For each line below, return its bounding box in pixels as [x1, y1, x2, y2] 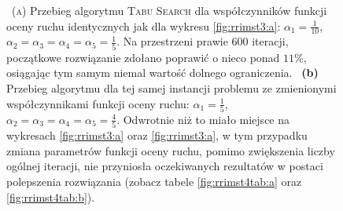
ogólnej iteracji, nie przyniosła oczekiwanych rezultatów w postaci [6, 158, 323, 174]
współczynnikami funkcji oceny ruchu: [6, 95, 190, 111]
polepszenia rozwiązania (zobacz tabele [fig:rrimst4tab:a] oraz [6, 173, 302, 189]
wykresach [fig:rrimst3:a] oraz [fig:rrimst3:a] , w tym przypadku [6, 127, 308, 144]
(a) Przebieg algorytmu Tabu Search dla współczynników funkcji [12, 2, 327, 18]
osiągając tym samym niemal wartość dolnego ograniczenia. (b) [6, 64, 319, 81]
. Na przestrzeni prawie [116, 33, 228, 49]
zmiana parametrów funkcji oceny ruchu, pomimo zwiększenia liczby [6, 142, 335, 158]
